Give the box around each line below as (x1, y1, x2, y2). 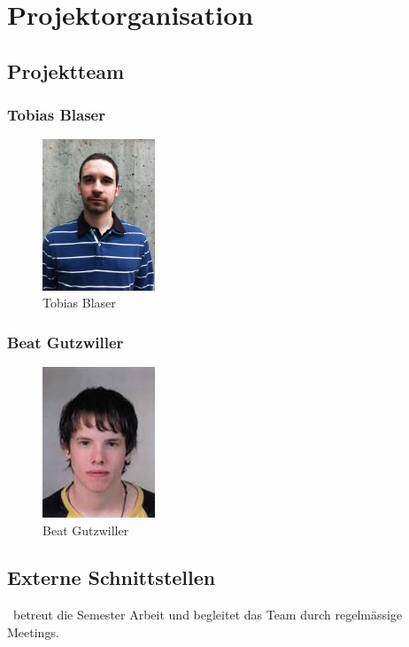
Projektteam (7, 57, 125, 84)
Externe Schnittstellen (7, 564, 216, 591)
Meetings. (7, 622, 59, 641)
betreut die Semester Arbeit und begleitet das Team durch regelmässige (12, 605, 403, 624)
